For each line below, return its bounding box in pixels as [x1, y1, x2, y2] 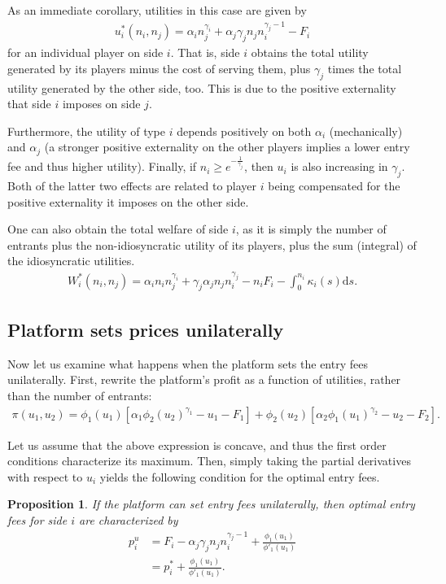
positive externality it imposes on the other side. [7, 193, 249, 210]
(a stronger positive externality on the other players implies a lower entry [44, 138, 410, 155]
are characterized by [79, 511, 178, 528]
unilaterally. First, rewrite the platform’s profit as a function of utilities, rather [7, 371, 401, 388]
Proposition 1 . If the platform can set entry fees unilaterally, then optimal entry [7, 495, 415, 512]
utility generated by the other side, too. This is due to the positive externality [7, 79, 396, 96]
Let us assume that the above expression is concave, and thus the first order [7, 436, 387, 453]
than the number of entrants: [7, 386, 152, 403]
